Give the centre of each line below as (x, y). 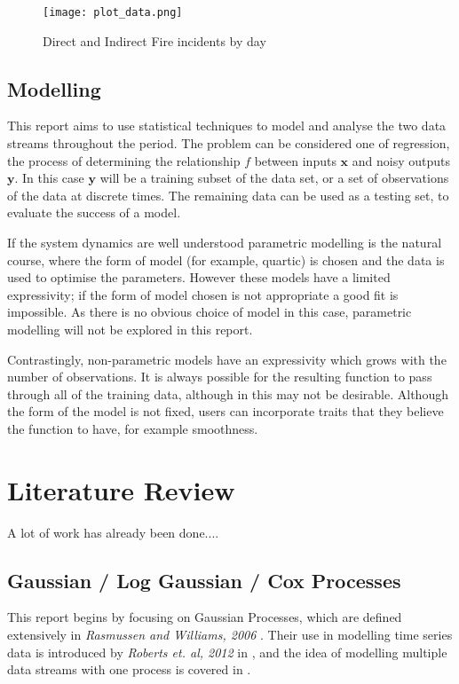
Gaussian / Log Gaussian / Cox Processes (204, 580)
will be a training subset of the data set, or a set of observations (274, 178)
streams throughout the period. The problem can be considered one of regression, (229, 143)
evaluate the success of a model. (94, 212)
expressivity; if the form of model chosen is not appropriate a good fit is (203, 294)
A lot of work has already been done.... (113, 532)
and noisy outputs (401, 160)
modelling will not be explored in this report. (130, 329)
